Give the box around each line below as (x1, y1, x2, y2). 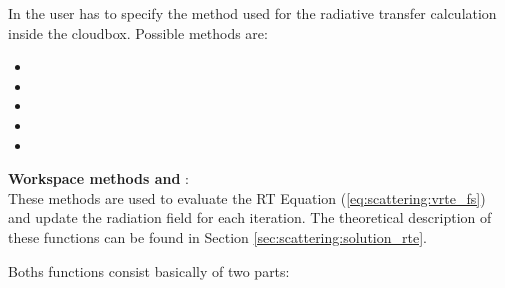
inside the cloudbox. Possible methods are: (8, 22, 268, 43)
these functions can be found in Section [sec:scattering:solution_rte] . (8, 226, 427, 247)
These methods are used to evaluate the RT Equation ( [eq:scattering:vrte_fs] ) (8, 187, 486, 208)
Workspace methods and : (8, 168, 189, 189)
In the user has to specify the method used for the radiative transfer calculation (8, 3, 497, 23)
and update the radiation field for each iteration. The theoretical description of (8, 207, 492, 228)
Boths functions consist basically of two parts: (8, 260, 290, 281)
